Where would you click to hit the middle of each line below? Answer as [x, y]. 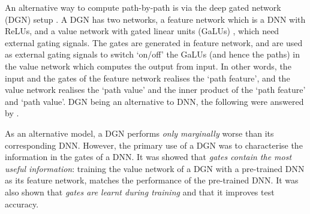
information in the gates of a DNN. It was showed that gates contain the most [148, 157]
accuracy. [22, 204]
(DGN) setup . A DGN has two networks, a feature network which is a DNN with [155, 19]
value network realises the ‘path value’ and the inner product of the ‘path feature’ [155, 90]
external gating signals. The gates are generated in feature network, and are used [154, 42]
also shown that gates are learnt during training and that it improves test [140, 192]
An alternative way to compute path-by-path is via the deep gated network [143, 7]
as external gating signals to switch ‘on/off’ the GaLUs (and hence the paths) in [152, 54]
